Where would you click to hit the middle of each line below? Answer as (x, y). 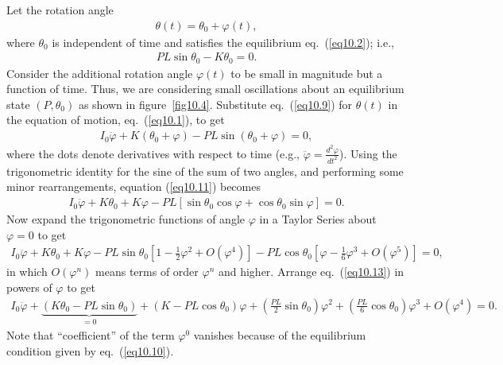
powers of (29, 287)
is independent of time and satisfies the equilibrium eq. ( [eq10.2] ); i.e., (223, 42)
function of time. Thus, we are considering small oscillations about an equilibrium (205, 89)
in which (27, 272)
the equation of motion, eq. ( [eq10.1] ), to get (116, 120)
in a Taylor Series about (318, 219)
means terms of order (147, 272)
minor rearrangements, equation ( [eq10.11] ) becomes (133, 186)
